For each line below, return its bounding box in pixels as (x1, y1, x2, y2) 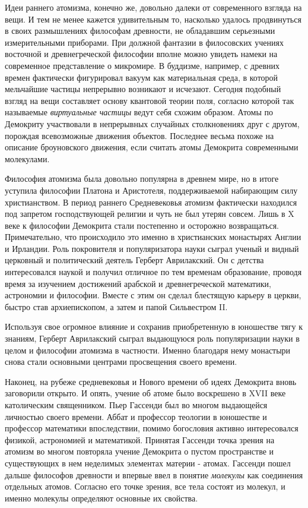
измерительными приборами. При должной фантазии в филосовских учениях (5, 36, 284, 48)
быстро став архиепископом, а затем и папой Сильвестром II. (5, 300, 228, 313)
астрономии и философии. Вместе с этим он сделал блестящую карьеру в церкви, (5, 289, 301, 301)
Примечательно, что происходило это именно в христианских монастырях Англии (5, 231, 301, 243)
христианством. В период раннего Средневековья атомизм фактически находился (5, 195, 297, 208)
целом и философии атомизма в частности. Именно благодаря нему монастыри (5, 343, 291, 356)
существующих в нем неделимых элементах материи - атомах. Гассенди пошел (5, 456, 291, 469)
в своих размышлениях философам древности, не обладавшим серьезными (5, 24, 275, 37)
